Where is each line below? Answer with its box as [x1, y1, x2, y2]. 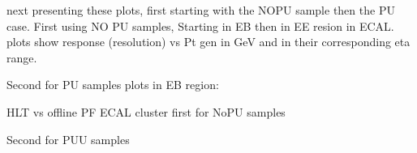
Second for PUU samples [6, 130, 130, 147]
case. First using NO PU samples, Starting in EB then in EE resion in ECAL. [6, 17, 394, 34]
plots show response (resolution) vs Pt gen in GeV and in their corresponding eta [6, 33, 411, 50]
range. [6, 49, 37, 66]
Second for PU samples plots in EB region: [6, 76, 219, 93]
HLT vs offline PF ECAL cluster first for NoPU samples [6, 103, 286, 120]
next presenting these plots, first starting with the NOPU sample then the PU [6, 2, 395, 18]
